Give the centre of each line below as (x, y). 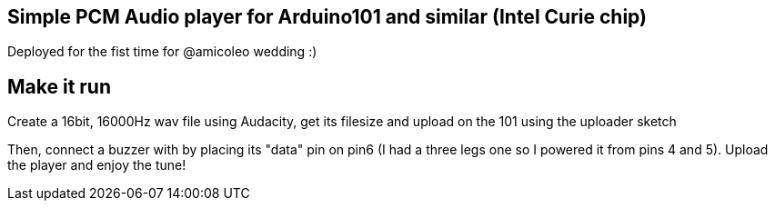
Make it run (60, 86)
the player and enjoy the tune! (97, 165)
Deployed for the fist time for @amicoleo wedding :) (162, 52)
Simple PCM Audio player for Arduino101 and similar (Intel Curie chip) (327, 17)
